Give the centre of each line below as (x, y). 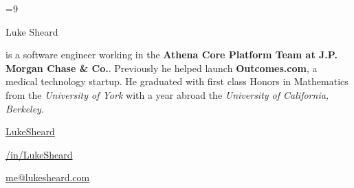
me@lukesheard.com (48, 177)
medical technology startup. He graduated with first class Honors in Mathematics (177, 81)
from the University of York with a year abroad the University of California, (167, 94)
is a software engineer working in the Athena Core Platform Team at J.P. (172, 55)
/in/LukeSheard (39, 154)
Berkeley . (25, 108)
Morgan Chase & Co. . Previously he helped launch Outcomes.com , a (162, 68)
